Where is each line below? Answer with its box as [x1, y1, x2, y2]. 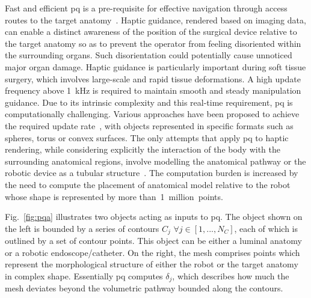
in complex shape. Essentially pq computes [5, 269, 163, 282]
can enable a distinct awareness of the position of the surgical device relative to [5, 25, 297, 38]
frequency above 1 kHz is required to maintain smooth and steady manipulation [5, 84, 301, 97]
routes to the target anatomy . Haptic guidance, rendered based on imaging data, [5, 13, 306, 26]
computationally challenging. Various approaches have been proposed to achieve [5, 108, 300, 120]
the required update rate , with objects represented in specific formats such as [5, 119, 294, 132]
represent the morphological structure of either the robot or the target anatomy [5, 258, 298, 270]
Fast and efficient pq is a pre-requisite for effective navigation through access [5, 2, 288, 14]
